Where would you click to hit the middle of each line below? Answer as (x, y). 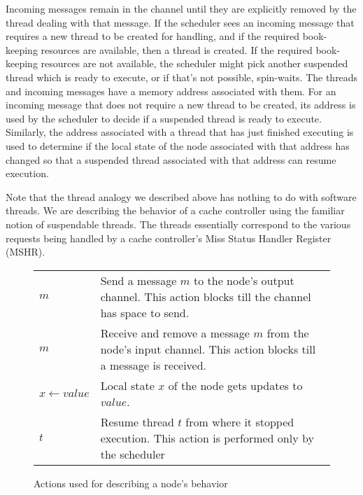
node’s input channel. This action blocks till (208, 349)
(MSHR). (26, 252)
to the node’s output (244, 280)
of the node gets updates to (235, 385)
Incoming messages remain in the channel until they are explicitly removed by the (181, 8)
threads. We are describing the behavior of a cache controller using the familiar (175, 210)
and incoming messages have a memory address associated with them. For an (171, 91)
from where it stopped (240, 421)
